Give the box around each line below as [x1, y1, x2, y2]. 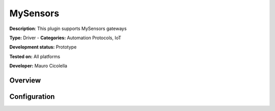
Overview [9, 76, 41, 85]
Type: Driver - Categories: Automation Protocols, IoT [9, 35, 122, 41]
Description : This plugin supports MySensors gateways [9, 25, 127, 32]
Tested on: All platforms [9, 53, 61, 60]
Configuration [9, 92, 55, 101]
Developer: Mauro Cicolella [9, 63, 67, 69]
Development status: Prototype [9, 44, 77, 50]
